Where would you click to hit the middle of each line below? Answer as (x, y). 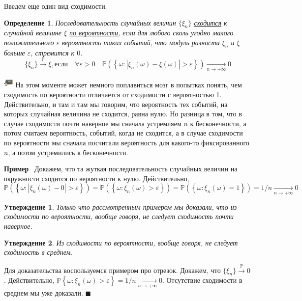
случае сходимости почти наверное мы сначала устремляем (93, 123)
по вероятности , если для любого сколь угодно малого (151, 33)
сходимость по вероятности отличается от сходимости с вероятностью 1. (113, 95)
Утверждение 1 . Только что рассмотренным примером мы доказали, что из (121, 206)
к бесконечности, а (218, 123)
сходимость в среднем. (38, 252)
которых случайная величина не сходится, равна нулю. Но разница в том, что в (123, 114)
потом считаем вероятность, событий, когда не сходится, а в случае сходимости (123, 133)
